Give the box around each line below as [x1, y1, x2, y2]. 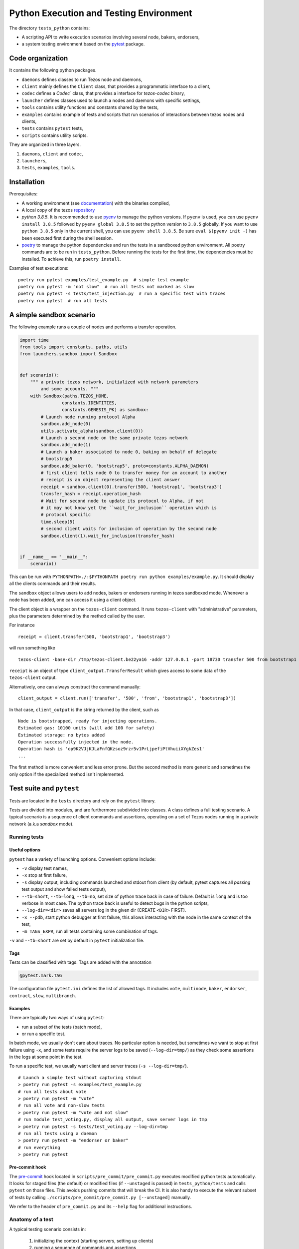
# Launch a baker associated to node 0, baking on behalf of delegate [40, 449, 217, 455]
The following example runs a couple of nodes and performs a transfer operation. [9, 324, 177, 330]
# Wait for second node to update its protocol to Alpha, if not [40, 498, 204, 504]
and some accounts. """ [40, 386, 99, 392]
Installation [9, 178, 45, 186]
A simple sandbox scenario [9, 310, 96, 319]
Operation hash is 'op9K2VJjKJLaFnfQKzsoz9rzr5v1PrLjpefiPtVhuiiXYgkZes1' [18, 746, 205, 752]
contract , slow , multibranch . [9, 992, 76, 999]
